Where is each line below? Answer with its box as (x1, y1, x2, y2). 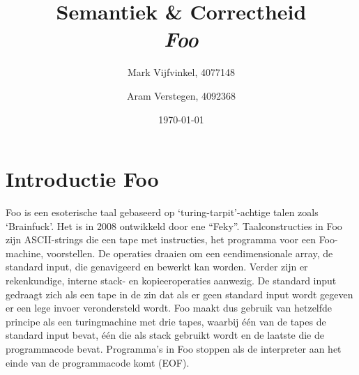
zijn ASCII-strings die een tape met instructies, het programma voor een (6, 232, 316, 247)
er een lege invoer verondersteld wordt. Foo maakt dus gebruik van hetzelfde (6, 300, 333, 315)
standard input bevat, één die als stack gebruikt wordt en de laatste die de (6, 328, 324, 342)
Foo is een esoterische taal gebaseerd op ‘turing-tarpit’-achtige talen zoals (6, 205, 319, 220)
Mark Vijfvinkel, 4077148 (127, 65, 236, 79)
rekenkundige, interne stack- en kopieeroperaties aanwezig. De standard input (6, 273, 337, 287)
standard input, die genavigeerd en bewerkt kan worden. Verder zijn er (6, 259, 308, 274)
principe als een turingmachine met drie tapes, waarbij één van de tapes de (6, 314, 326, 328)
